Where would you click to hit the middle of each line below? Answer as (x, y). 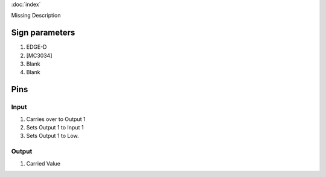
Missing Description (36, 16)
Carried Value (43, 163)
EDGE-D (37, 47)
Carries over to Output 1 (56, 119)
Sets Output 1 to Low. (53, 136)
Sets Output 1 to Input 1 (55, 128)
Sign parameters (43, 33)
